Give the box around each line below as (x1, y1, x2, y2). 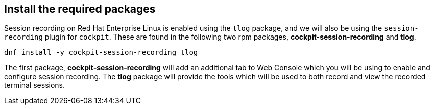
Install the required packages (4, 3, 156, 15)
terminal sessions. (4, 81, 65, 90)
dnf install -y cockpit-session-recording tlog (4, 48, 198, 57)
